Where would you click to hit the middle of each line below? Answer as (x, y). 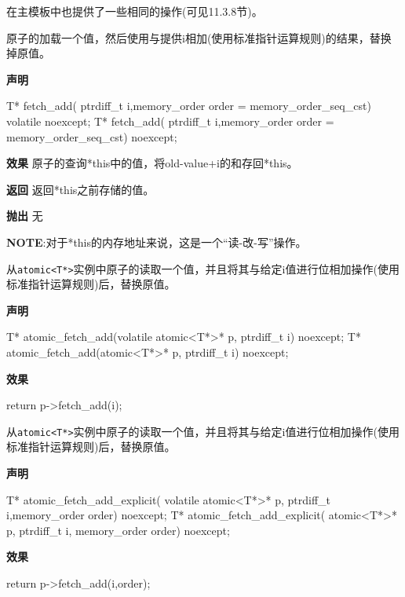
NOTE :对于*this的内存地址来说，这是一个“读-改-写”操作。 (157, 242)
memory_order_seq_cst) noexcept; (92, 136)
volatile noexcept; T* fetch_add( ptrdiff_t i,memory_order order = (170, 121)
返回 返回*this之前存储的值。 (80, 189)
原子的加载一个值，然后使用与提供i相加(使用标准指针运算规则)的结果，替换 (199, 37)
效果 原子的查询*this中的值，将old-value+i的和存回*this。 (152, 163)
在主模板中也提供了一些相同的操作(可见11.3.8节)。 (135, 11)
